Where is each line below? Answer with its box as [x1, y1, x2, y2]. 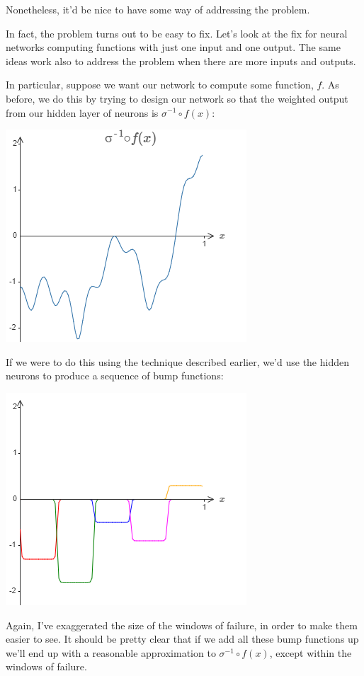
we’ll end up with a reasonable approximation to [6, 645, 216, 660]
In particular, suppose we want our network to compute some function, [6, 77, 314, 92]
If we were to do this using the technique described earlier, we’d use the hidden [6, 354, 349, 369]
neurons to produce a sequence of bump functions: [6, 368, 224, 383]
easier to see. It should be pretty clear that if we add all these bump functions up [6, 631, 359, 646]
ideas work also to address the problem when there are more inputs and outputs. [6, 53, 356, 68]
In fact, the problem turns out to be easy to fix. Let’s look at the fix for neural [6, 25, 348, 40]
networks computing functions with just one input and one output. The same [6, 40, 341, 55]
